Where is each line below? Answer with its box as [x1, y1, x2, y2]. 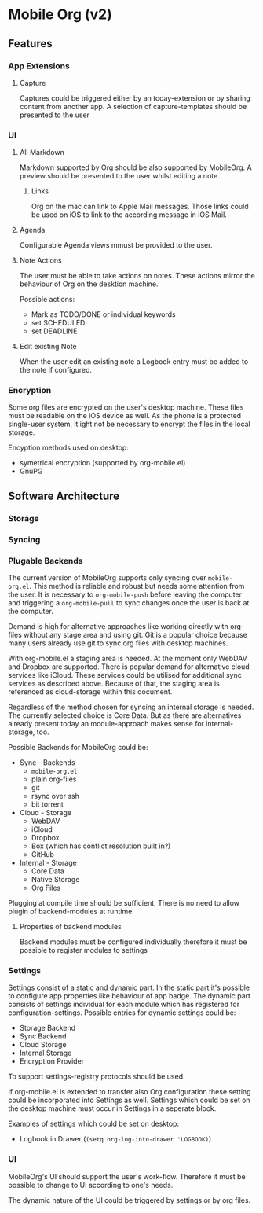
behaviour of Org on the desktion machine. [19, 279, 159, 289]
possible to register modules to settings [19, 946, 148, 954]
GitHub [31, 850, 55, 858]
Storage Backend [19, 1024, 76, 1033]
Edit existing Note [19, 342, 77, 351]
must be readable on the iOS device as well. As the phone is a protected [8, 411, 242, 421]
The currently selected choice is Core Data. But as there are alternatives [8, 711, 242, 720]
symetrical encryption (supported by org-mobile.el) [19, 458, 186, 468]
